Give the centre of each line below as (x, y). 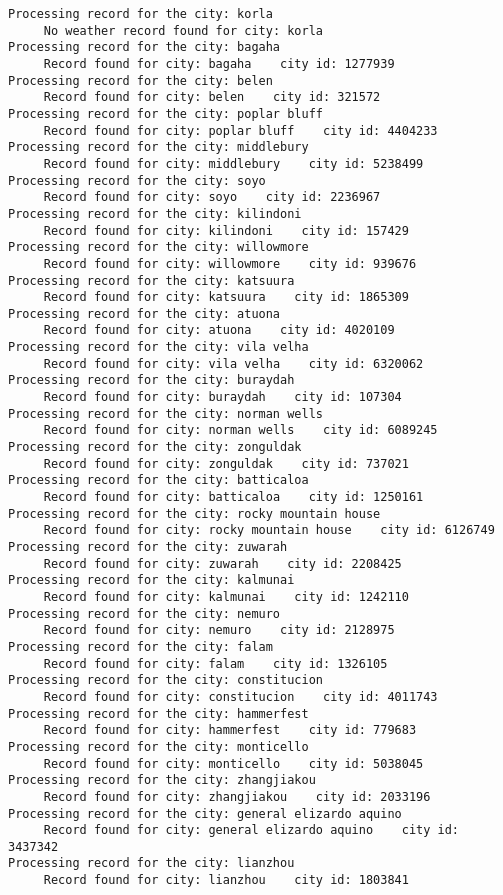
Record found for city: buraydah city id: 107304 (222, 397)
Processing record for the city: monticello (158, 746)
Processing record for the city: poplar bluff (165, 113)
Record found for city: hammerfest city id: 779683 (230, 730)
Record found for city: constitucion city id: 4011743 (240, 696)
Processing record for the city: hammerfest (158, 713)
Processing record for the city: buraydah (151, 380)
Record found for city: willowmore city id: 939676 (230, 263)
